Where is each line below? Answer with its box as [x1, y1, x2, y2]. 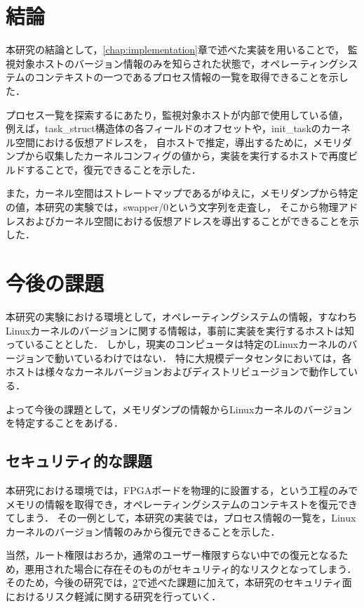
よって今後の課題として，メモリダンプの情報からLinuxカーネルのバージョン [6, 401, 352, 416]
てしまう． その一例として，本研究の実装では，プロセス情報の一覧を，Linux [6, 510, 356, 525]
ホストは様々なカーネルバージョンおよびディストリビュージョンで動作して [6, 364, 349, 379]
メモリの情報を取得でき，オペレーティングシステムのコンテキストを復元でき [6, 496, 358, 511]
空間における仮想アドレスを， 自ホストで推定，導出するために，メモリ [15, 134, 342, 149]
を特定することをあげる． [6, 415, 123, 430]
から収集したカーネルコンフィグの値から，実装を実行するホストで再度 [25, 148, 349, 163]
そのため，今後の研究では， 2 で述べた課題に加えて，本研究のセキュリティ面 [6, 575, 352, 590]
